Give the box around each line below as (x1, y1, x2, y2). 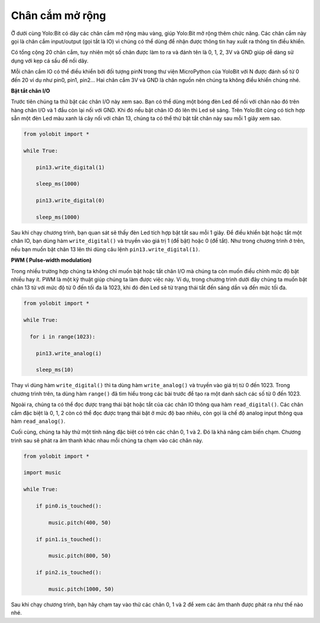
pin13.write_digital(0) (36, 197, 105, 204)
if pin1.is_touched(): (36, 536, 102, 543)
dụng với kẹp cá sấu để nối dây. (11, 57, 89, 64)
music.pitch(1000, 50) (48, 586, 115, 592)
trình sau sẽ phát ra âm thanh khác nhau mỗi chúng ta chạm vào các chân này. (11, 437, 204, 444)
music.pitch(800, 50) (48, 552, 111, 559)
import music (23, 469, 62, 476)
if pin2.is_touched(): (36, 569, 102, 576)
